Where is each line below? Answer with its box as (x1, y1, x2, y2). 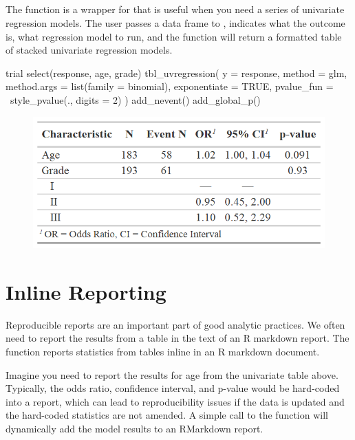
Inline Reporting (6, 277, 166, 305)
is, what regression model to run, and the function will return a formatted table (6, 29, 342, 43)
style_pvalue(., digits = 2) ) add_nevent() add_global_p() (10, 92, 261, 107)
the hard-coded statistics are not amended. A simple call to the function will (6, 408, 328, 422)
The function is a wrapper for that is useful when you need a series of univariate (6, 2, 345, 16)
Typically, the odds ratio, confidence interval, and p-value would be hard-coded (6, 381, 340, 395)
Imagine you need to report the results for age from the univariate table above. (6, 367, 338, 382)
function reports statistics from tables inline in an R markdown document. (6, 344, 320, 358)
